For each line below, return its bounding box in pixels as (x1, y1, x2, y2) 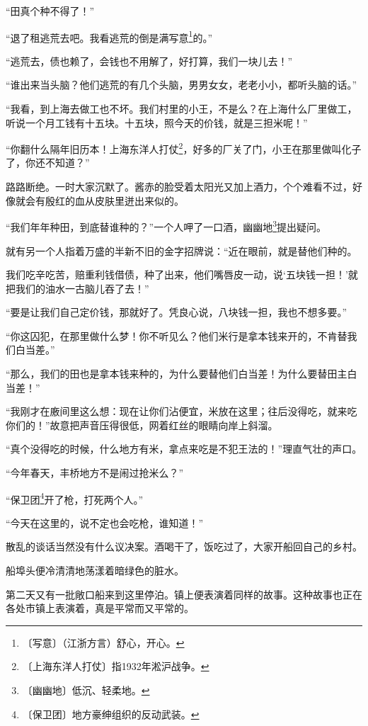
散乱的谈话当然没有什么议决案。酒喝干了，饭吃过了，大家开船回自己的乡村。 (6, 539, 362, 554)
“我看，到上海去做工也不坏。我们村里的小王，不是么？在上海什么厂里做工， (6, 101, 357, 116)
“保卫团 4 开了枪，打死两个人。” (6, 489, 144, 506)
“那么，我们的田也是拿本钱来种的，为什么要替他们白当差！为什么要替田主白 (6, 366, 357, 381)
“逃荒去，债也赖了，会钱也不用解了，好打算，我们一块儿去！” (6, 53, 293, 68)
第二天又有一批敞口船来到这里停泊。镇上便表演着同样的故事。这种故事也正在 (6, 586, 362, 601)
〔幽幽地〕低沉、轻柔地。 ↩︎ (22, 683, 150, 698)
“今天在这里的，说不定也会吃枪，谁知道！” (6, 515, 204, 530)
